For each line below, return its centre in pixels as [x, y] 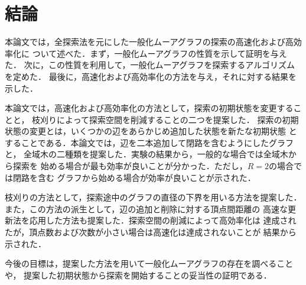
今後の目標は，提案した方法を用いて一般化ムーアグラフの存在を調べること [149, 263]
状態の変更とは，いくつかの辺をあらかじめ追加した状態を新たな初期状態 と [151, 131]
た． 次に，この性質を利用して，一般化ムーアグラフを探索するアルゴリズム [150, 65]
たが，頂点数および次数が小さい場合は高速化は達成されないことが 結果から [151, 232]
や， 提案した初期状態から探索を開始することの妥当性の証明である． [138, 275]
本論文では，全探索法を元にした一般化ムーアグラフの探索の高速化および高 [149, 42]
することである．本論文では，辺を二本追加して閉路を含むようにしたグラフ [149, 142]
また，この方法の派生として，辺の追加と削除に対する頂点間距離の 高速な [146, 208]
